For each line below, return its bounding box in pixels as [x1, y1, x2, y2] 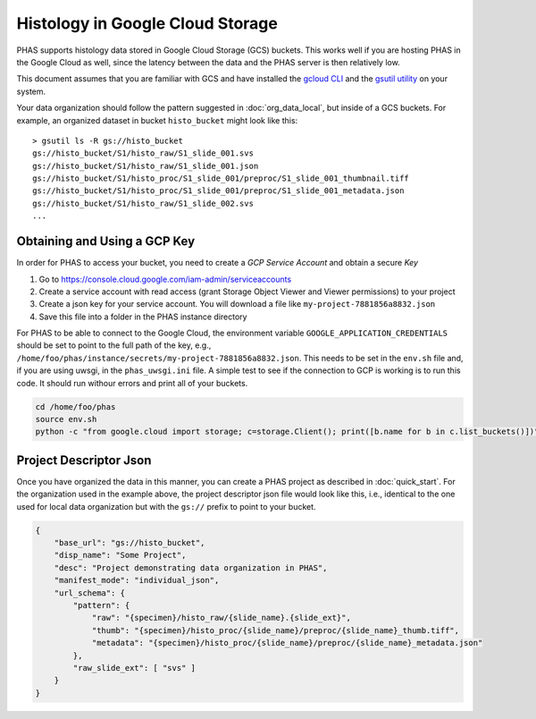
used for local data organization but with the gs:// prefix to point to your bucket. [16, 501, 316, 512]
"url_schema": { [54, 588, 125, 598]
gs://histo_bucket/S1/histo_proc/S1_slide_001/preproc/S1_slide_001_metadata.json [32, 186, 405, 196]
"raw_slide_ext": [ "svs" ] [72, 663, 197, 672]
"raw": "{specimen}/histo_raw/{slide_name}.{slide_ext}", [91, 613, 352, 623]
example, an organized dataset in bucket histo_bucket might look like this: [16, 114, 298, 125]
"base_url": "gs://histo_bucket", [54, 537, 205, 548]
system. [16, 86, 46, 97]
